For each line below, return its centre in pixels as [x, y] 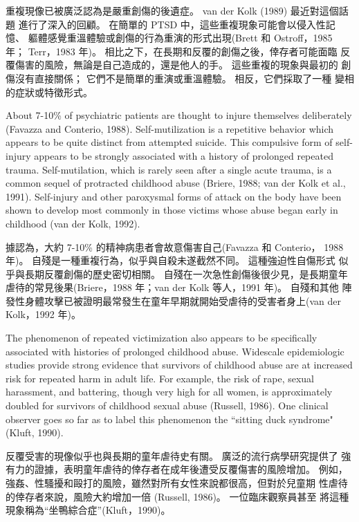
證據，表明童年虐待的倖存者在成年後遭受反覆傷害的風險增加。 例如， [191, 469]
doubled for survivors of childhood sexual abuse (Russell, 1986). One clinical [167, 406]
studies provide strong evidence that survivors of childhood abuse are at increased [179, 365]
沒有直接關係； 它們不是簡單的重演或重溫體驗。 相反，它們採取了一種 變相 [184, 78]
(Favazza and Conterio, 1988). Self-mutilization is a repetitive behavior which [170, 128]
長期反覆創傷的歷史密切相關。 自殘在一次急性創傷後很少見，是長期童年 [186, 273]
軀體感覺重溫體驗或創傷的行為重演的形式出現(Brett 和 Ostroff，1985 [180, 38]
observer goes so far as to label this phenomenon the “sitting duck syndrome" [169, 419]
